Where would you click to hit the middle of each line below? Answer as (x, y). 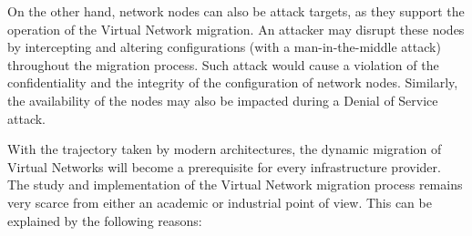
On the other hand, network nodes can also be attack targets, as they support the (236, 11)
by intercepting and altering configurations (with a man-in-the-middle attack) (224, 47)
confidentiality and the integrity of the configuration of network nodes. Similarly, (233, 82)
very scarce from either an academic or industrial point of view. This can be (220, 202)
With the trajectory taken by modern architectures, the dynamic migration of (225, 149)
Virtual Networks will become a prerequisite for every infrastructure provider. (224, 166)
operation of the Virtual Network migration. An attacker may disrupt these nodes (236, 29)
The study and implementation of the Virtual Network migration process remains (235, 185)
